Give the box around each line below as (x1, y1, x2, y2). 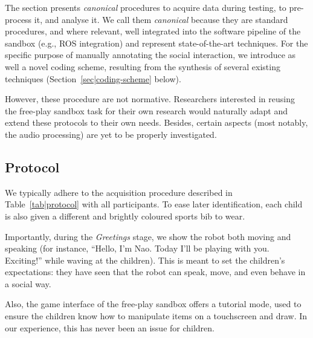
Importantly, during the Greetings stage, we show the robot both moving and (5, 230, 291, 242)
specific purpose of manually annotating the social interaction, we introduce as (5, 48, 296, 61)
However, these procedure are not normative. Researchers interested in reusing (5, 93, 295, 105)
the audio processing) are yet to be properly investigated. (5, 128, 217, 140)
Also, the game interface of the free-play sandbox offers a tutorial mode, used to (5, 297, 302, 310)
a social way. (5, 277, 51, 290)
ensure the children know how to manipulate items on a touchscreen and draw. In (5, 310, 308, 322)
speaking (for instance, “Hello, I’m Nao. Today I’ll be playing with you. (5, 242, 269, 255)
